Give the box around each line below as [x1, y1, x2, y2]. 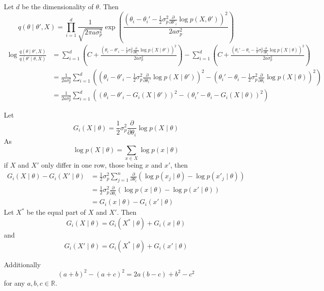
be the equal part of [27, 207, 86, 217]
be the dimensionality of [22, 1, 94, 11]
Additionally [4, 259, 41, 269]
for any [4, 277, 25, 288]
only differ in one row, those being [41, 160, 143, 170]
